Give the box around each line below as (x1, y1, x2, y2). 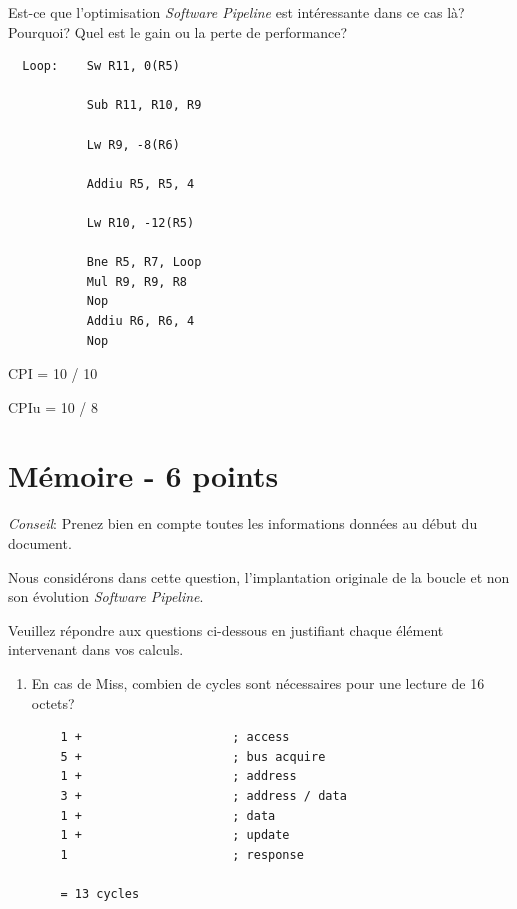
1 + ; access (60, 730, 290, 745)
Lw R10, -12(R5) (86, 215, 195, 230)
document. (8, 533, 72, 553)
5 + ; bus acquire (60, 749, 326, 764)
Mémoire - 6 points (8, 455, 279, 496)
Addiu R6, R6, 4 (86, 313, 195, 328)
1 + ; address (60, 769, 297, 784)
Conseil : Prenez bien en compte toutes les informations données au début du (8, 513, 478, 534)
